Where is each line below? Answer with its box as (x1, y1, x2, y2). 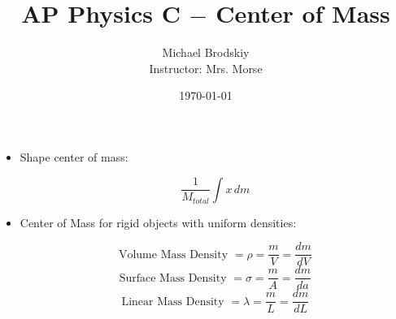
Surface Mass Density (119, 272, 227, 284)
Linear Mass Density (121, 295, 224, 308)
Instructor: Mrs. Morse (149, 59, 263, 76)
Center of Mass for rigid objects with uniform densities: (20, 213, 297, 231)
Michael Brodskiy (162, 44, 250, 61)
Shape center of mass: (20, 148, 128, 165)
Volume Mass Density (118, 248, 228, 261)
